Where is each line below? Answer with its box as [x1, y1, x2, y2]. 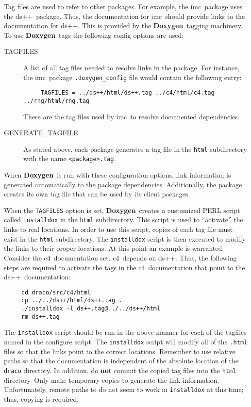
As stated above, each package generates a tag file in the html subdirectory [23, 144, 247, 154]
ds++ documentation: [4, 272, 70, 282]
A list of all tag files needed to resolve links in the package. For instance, [23, 62, 240, 72]
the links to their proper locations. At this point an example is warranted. [4, 243, 224, 253]
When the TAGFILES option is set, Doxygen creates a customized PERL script [4, 205, 240, 215]
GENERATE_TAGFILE [4, 128, 78, 138]
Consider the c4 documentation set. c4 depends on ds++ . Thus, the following [4, 252, 237, 262]
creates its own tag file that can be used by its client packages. [4, 189, 190, 199]
